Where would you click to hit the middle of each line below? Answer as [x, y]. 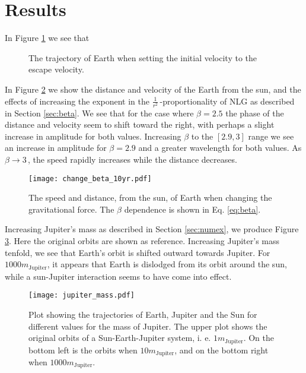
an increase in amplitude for [56, 148]
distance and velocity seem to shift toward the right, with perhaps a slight [140, 124]
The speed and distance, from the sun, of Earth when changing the [150, 197]
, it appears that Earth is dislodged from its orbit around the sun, [167, 264]
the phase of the [255, 113]
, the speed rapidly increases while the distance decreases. [133, 159]
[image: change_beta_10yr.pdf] [90, 178]
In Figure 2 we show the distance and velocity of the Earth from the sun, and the [153, 89]
